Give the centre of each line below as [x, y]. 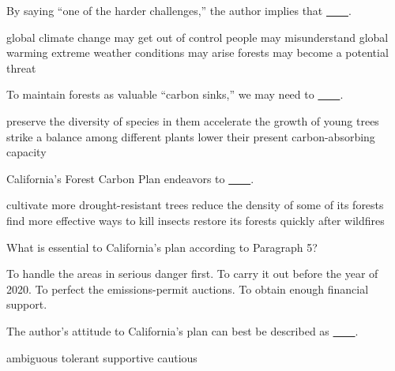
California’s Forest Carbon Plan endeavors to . [130, 178]
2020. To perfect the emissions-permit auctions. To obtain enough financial [188, 289]
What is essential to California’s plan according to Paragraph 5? [162, 247]
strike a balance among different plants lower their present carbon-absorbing [191, 136]
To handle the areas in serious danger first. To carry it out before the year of [192, 274]
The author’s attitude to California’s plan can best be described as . [182, 330]
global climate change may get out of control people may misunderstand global [197, 37]
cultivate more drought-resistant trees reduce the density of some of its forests [195, 205]
